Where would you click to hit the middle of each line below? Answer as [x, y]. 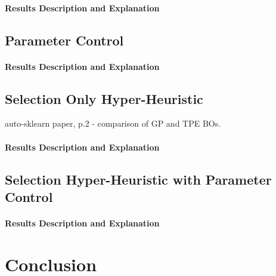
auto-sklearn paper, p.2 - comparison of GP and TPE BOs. [113, 123]
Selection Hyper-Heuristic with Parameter [138, 179]
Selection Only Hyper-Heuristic [104, 98]
